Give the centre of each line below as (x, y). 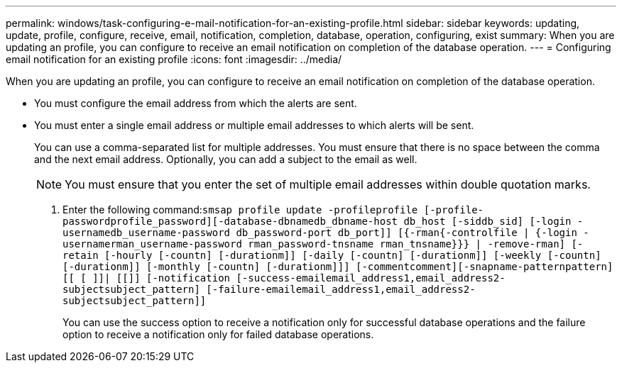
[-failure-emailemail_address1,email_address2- (341, 289)
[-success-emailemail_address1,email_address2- (371, 278)
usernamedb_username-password (147, 233)
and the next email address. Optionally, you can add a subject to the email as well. (226, 159)
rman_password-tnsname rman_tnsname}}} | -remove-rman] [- (416, 244)
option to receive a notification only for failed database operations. (218, 334)
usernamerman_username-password (152, 244)
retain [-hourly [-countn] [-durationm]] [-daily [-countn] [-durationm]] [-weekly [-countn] (332, 255)
